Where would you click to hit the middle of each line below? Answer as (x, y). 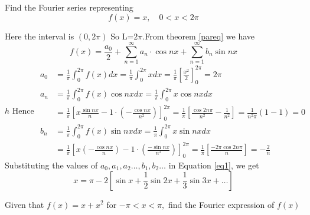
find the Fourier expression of (221, 204)
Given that (25, 204)
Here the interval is (40, 36)
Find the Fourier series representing (69, 7)
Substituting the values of (51, 165)
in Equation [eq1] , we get (214, 165)
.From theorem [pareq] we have (198, 36)
